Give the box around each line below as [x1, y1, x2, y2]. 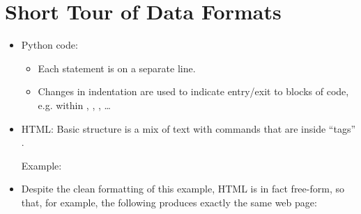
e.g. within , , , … [38, 97, 111, 112]
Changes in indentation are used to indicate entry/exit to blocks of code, [38, 84, 349, 99]
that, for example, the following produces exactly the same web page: [21, 195, 317, 209]
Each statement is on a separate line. [38, 60, 196, 75]
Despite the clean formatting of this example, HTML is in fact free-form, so [21, 181, 344, 196]
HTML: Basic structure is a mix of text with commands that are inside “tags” [21, 121, 356, 135]
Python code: [21, 38, 78, 52]
